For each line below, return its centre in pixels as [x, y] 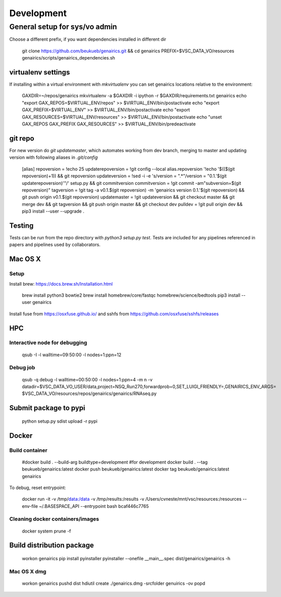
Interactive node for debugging [48, 343]
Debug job [22, 368]
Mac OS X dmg [28, 571]
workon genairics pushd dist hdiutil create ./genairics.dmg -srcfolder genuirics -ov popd [114, 583]
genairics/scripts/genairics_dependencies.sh [68, 58]
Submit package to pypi [47, 408]
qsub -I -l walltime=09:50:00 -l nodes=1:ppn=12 [72, 355]
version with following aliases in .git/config [54, 157]
